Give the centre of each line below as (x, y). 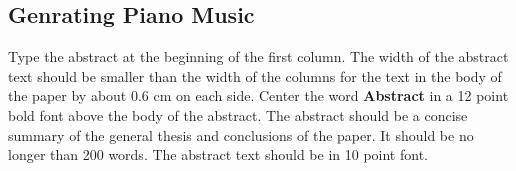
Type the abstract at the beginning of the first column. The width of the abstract (258, 56)
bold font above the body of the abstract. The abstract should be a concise (238, 114)
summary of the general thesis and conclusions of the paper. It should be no (241, 134)
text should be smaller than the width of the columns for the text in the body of (255, 75)
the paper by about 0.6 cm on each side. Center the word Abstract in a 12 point (258, 95)
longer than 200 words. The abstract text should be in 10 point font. (218, 154)
